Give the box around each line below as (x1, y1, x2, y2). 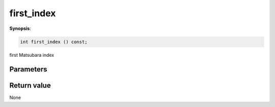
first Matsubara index (9, 52, 54, 58)
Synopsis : (9, 25, 32, 31)
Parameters (9, 65, 47, 74)
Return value (9, 81, 51, 90)
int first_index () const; (20, 39, 88, 45)
